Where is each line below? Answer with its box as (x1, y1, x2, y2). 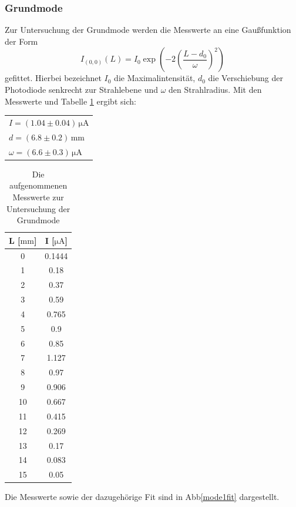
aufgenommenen (9, 179, 68, 192)
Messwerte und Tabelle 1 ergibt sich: (5, 95, 136, 107)
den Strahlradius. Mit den (169, 83, 262, 95)
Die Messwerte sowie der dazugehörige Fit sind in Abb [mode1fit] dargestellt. (5, 491, 280, 503)
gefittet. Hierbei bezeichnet (5, 72, 102, 84)
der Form (5, 35, 38, 47)
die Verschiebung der (208, 72, 283, 84)
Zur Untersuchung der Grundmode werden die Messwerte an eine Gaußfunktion (5, 23, 291, 36)
